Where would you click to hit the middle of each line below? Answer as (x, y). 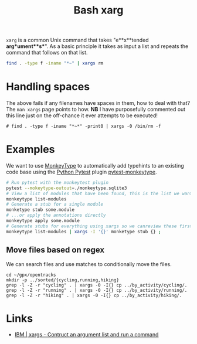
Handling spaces (48, 87)
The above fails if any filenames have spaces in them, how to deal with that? (98, 103)
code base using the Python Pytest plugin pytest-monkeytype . (81, 172)
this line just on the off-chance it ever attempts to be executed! (82, 115)
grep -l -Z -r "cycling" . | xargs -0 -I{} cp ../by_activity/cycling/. (97, 285)
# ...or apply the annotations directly (56, 215)
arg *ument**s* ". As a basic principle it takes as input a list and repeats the (97, 46)
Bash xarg (98, 10)
